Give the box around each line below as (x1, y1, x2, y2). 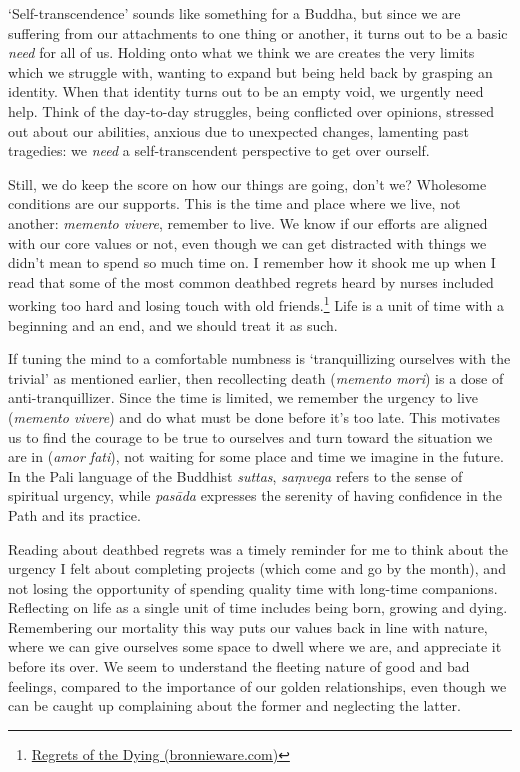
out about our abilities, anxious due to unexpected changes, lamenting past (8, 120, 469, 141)
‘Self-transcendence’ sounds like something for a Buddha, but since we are (8, 3, 461, 23)
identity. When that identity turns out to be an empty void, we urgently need (8, 81, 484, 102)
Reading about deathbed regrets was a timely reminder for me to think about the (8, 538, 508, 559)
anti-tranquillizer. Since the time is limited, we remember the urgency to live (8, 387, 479, 408)
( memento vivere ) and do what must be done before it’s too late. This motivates (8, 406, 500, 427)
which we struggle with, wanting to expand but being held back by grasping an (8, 61, 493, 82)
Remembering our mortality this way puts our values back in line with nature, (8, 616, 488, 637)
